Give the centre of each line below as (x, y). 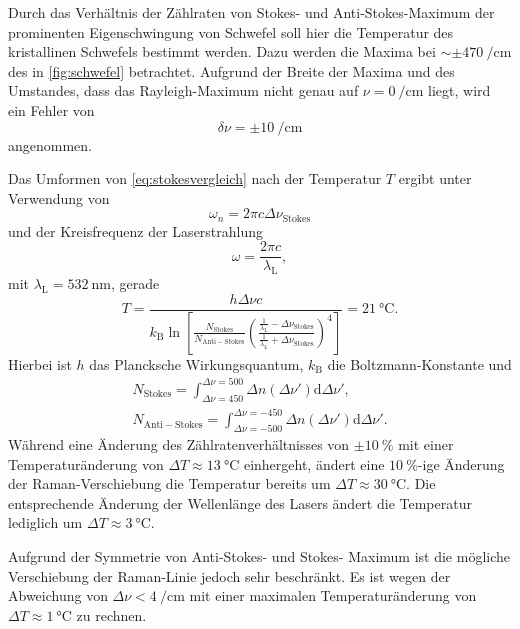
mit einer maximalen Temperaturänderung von (333, 595)
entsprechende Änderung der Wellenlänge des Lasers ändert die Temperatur (240, 502)
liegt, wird (459, 90)
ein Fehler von (51, 109)
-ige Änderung (461, 463)
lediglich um (45, 522)
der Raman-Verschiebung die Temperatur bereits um (169, 483)
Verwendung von (59, 197)
